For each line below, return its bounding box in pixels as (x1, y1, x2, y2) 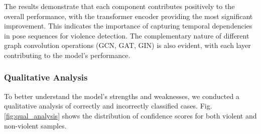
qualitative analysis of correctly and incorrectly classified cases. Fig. (4, 100, 212, 111)
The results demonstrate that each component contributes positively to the (4, 1, 235, 11)
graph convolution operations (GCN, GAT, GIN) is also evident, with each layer (4, 40, 251, 50)
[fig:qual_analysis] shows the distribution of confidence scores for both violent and (4, 110, 257, 120)
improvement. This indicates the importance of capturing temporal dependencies (4, 20, 252, 31)
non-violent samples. (4, 120, 67, 130)
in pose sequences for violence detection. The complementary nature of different (4, 30, 249, 40)
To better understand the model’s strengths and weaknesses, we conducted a (4, 90, 239, 101)
